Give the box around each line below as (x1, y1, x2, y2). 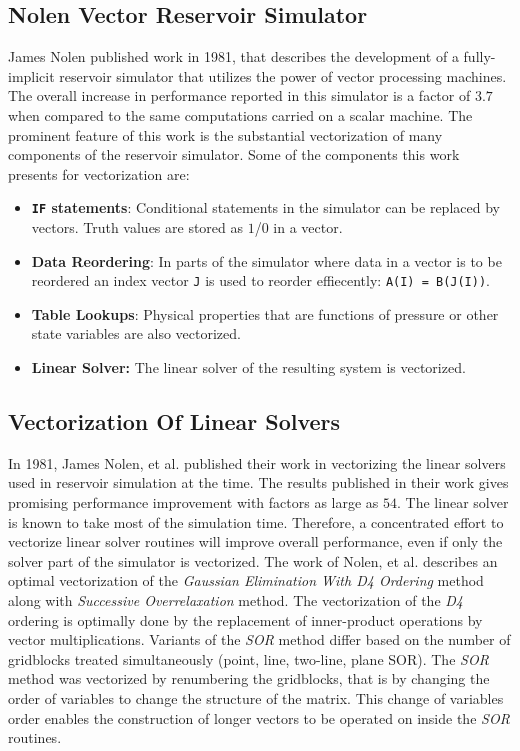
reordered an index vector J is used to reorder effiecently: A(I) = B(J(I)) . (31, 270, 491, 291)
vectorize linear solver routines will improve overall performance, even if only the (8, 531, 503, 552)
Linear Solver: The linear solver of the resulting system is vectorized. (31, 357, 466, 378)
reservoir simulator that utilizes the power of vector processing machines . (59, 65, 507, 86)
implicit (8, 65, 55, 86)
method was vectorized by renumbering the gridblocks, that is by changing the (8, 668, 490, 689)
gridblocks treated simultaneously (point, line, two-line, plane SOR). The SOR (8, 648, 489, 669)
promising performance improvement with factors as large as (8, 492, 379, 513)
